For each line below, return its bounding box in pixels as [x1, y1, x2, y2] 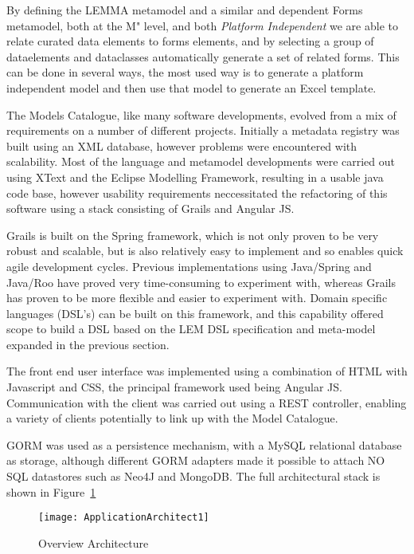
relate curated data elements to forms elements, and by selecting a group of [6, 33, 374, 49]
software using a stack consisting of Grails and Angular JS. [6, 200, 295, 217]
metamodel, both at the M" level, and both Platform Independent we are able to [6, 17, 398, 33]
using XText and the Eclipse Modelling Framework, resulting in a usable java [6, 168, 384, 185]
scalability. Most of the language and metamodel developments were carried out [6, 153, 395, 170]
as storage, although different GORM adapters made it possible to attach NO [6, 452, 385, 469]
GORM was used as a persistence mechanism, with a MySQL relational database [6, 436, 402, 453]
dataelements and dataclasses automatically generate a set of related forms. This [6, 48, 400, 65]
